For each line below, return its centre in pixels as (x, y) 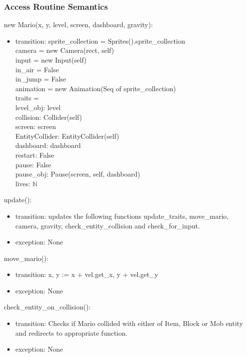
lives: (23, 183)
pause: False (33, 164)
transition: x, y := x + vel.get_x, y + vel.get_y (87, 274)
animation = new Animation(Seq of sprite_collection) (96, 88)
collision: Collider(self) (49, 117)
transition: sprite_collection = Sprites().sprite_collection (100, 41)
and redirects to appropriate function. (71, 333)
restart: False (35, 154)
